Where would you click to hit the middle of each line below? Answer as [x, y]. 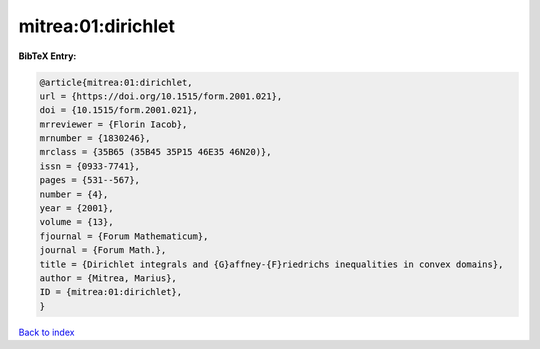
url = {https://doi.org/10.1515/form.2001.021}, [161, 96]
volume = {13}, [76, 222]
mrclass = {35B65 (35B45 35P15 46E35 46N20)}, [155, 152]
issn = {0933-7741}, [89, 166]
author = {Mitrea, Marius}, [108, 278]
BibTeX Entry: [47, 56]
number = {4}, [74, 194]
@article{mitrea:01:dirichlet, [116, 82]
